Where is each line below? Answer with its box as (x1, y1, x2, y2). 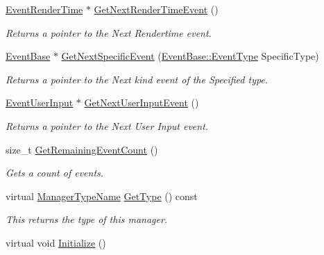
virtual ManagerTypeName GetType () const (6, 188, 198, 203)
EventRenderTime (6, 2, 83, 16)
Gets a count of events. (6, 165, 104, 180)
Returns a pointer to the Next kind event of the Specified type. (6, 72, 268, 86)
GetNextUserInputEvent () (84, 95, 199, 110)
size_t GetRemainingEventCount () (6, 142, 158, 156)
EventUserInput (6, 95, 74, 110)
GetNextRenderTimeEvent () (94, 2, 219, 16)
